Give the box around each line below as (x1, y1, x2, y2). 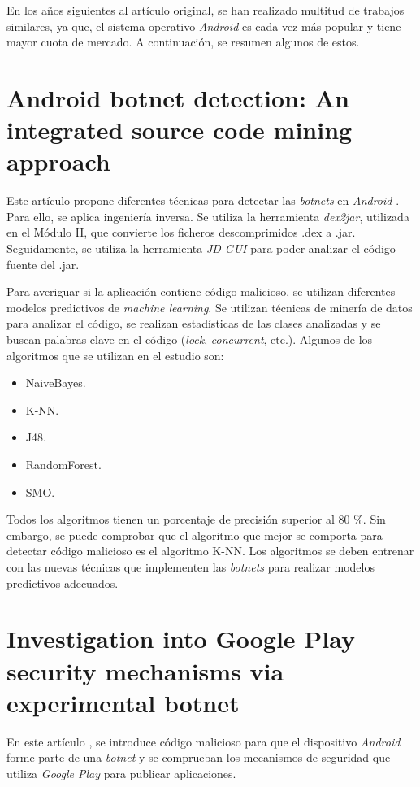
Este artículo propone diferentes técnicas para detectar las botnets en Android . (6, 192, 400, 209)
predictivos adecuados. (6, 574, 119, 591)
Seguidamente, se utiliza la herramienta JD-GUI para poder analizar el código (6, 240, 396, 257)
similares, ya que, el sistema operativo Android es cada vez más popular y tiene (6, 17, 401, 34)
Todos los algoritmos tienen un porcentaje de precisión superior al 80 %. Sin (6, 511, 386, 528)
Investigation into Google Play (6, 622, 356, 655)
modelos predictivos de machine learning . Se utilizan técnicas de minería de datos (6, 298, 413, 315)
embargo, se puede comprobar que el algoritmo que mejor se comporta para (6, 526, 383, 543)
